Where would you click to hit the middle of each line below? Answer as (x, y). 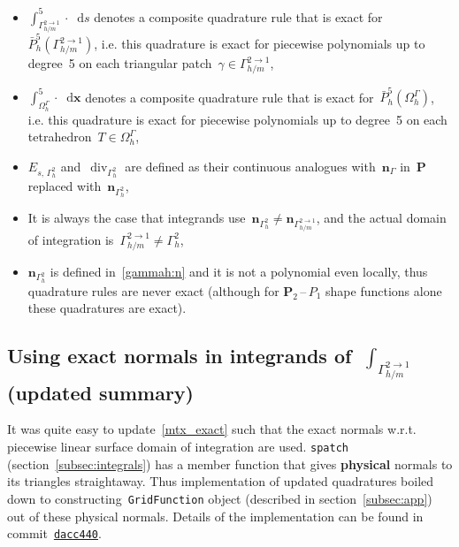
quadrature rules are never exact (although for (153, 290)
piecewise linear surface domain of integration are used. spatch (178, 446)
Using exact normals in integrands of (180, 356)
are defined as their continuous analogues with (250, 166)
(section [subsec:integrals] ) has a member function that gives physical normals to (230, 463)
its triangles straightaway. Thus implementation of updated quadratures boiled (221, 481)
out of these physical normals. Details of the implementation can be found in (215, 516)
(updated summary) (100, 392)
